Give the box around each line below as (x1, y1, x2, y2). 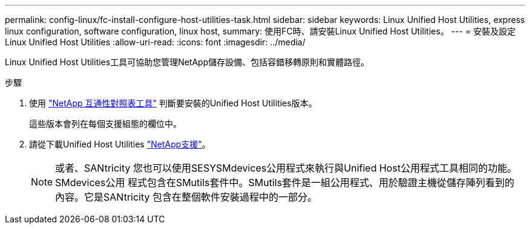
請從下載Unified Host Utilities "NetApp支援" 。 (29, 139, 211, 149)
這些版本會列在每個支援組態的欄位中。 (29, 118, 182, 129)
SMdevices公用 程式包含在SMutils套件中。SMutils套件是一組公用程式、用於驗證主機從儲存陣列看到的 (55, 176, 515, 189)
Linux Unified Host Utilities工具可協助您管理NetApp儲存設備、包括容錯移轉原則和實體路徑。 (5, 57, 370, 67)
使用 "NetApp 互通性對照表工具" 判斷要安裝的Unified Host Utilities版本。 (29, 98, 317, 108)
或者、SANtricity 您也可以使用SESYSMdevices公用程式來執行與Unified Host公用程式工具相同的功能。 (55, 162, 517, 174)
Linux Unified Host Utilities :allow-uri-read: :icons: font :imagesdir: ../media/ (5, 37, 306, 47)
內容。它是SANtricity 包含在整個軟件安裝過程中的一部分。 (55, 191, 318, 203)
